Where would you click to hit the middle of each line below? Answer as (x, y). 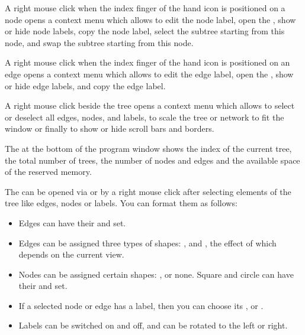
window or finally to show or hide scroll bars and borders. (110, 129)
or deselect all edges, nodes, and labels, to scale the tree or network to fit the (145, 117)
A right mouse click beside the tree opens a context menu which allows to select (150, 105)
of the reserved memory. (48, 172)
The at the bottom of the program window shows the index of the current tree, (148, 148)
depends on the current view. (71, 254)
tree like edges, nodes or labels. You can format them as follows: (121, 203)
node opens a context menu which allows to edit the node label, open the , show (150, 19)
